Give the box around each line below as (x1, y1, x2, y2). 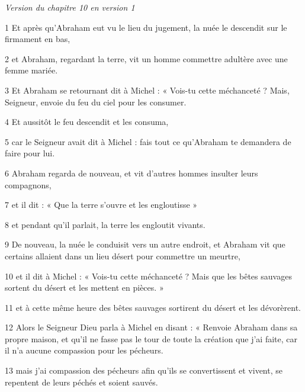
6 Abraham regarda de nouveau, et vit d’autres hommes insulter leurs (5, 166, 258, 179)
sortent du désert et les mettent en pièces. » (5, 281, 164, 294)
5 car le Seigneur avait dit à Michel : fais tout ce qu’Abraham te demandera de (5, 135, 291, 147)
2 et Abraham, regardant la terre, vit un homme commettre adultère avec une (5, 52, 288, 65)
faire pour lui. (5, 147, 55, 159)
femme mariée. (5, 64, 58, 76)
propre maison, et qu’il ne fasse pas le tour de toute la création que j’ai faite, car (5, 332, 297, 345)
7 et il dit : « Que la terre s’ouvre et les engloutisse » (5, 198, 198, 211)
